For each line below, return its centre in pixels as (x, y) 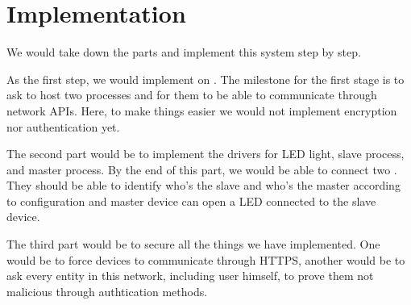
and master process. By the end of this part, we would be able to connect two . (202, 169)
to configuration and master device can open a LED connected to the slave (191, 201)
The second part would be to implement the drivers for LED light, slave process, (205, 154)
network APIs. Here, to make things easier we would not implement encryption (202, 110)
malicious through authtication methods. (107, 291)
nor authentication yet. (63, 126)
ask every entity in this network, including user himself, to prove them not (190, 276)
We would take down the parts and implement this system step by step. (184, 52)
